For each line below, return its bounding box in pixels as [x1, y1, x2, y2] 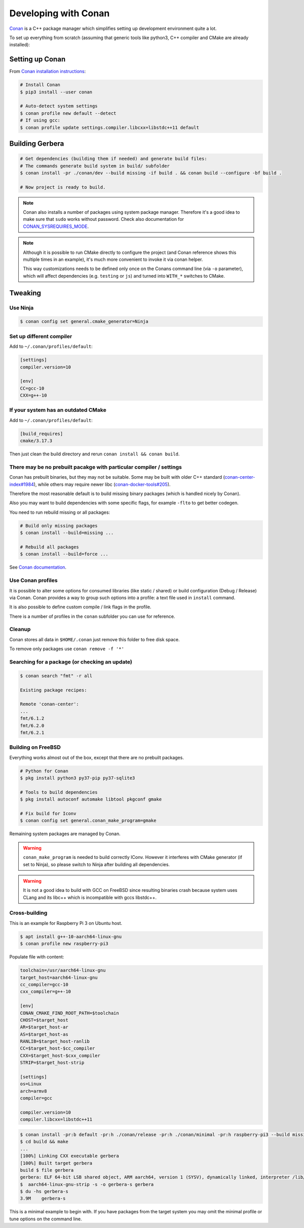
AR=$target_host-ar [20, 1024, 68, 1030]
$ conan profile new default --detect [20, 110, 117, 116]
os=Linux [20, 1081, 42, 1087]
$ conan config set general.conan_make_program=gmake [20, 818, 157, 823]
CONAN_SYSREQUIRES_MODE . [23, 223, 89, 229]
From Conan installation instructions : [9, 69, 86, 75]
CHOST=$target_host [20, 1017, 68, 1023]
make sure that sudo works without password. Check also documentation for [23, 216, 184, 222]
